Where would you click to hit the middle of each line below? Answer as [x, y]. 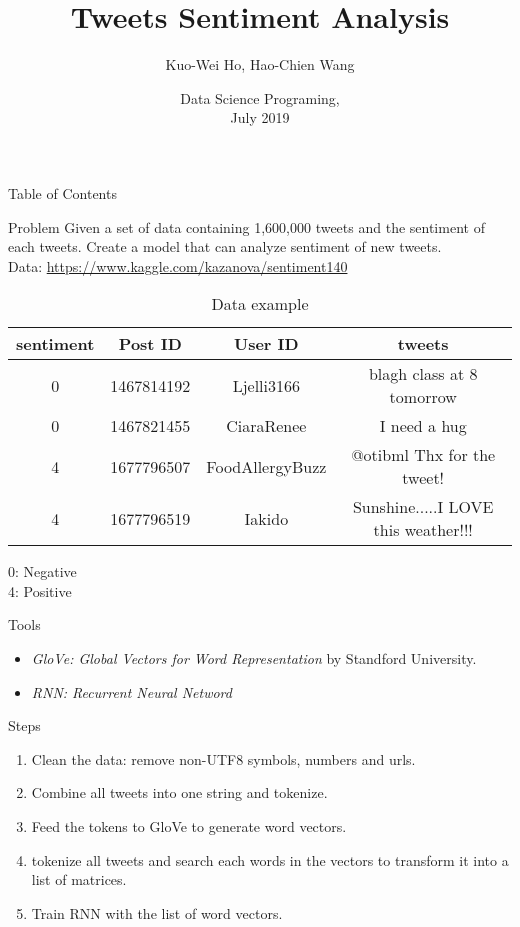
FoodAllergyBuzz [266, 466]
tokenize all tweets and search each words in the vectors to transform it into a [270, 859]
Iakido [266, 518]
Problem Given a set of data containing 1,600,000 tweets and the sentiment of [246, 226]
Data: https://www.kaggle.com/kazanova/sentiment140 [178, 265]
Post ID [150, 344]
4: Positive [40, 590]
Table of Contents [62, 192]
